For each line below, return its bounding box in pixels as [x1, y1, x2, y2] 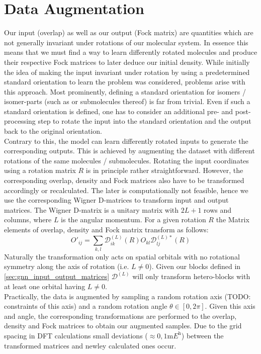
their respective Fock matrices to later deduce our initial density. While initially [4, 56, 250, 67]
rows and [204, 204, 232, 215]
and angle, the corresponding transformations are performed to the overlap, [4, 310, 237, 321]
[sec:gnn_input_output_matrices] [4, 271, 110, 282]
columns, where [4, 214, 52, 225]
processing [4, 116, 36, 126]
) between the [181, 330, 224, 340]
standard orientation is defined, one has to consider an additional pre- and [4, 106, 233, 116]
